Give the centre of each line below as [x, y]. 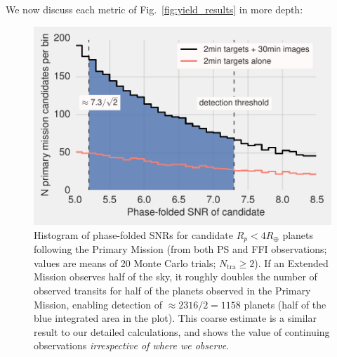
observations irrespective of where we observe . [132, 345]
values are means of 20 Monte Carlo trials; [125, 262]
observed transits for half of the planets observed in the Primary [172, 291]
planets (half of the [285, 304]
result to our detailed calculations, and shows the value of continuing [182, 331]
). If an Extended [291, 262]
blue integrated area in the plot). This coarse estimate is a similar [176, 318]
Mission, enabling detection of [98, 304]
